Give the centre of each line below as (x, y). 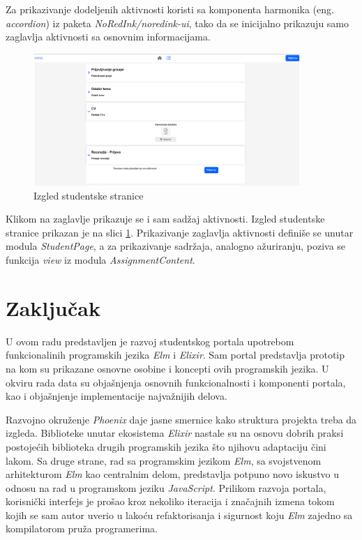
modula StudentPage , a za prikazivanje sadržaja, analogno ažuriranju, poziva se (176, 246)
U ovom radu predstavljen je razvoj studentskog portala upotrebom (150, 341)
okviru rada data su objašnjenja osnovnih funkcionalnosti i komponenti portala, (176, 382)
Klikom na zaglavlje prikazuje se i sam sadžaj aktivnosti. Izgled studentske (165, 219)
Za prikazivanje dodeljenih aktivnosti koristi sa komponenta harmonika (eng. (170, 9)
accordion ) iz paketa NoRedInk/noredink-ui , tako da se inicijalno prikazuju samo (178, 23)
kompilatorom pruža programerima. (82, 528)
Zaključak (53, 307)
